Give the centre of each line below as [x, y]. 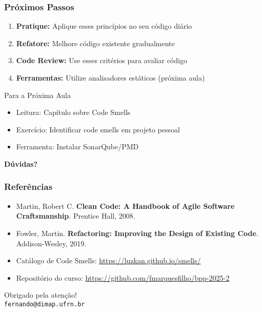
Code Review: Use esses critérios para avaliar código [102, 60]
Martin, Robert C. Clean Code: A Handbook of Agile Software [125, 206]
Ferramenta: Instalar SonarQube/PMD [77, 147]
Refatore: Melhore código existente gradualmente [95, 43]
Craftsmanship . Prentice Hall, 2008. [76, 216]
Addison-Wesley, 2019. [51, 243]
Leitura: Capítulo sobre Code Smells [73, 112]
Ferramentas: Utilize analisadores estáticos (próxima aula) [110, 77]
